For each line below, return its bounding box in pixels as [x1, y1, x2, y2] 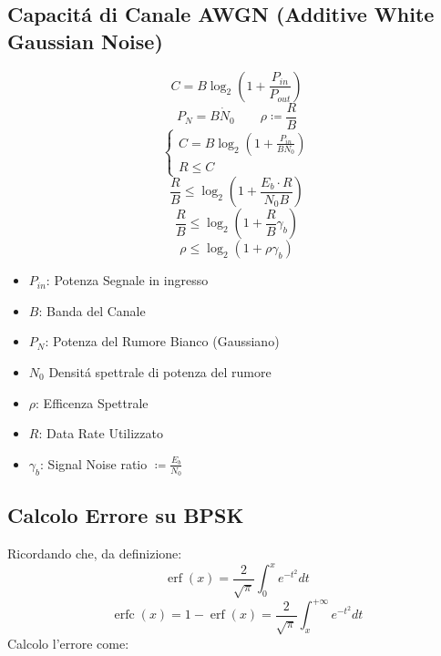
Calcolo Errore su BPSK [7, 501, 244, 529]
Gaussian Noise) [7, 26, 163, 55]
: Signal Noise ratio [40, 454, 148, 473]
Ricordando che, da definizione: [7, 544, 182, 563]
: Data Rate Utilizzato [38, 424, 163, 443]
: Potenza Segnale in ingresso [46, 271, 209, 290]
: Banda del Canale [38, 301, 146, 320]
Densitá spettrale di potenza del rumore [48, 363, 272, 381]
